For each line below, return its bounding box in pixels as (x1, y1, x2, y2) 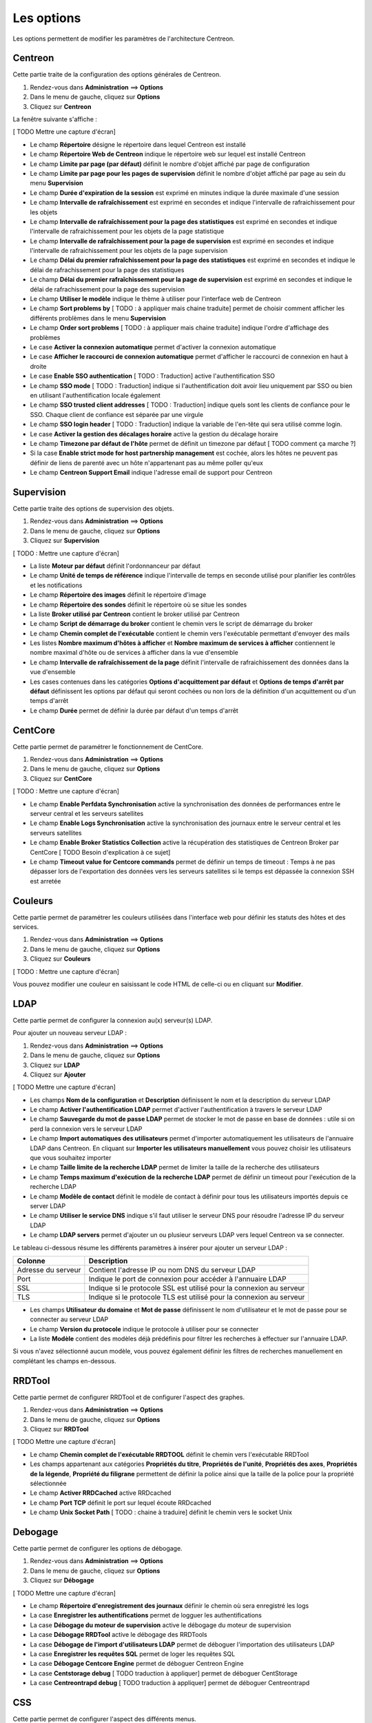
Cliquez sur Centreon (30, 102, 92, 110)
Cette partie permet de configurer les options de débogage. (12, 1544, 183, 1552)
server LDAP (30, 1201, 66, 1210)
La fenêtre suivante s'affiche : (12, 115, 98, 123)
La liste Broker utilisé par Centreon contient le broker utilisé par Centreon (30, 610, 240, 618)
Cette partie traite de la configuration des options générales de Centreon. (12, 70, 221, 79)
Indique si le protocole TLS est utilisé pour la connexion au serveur (88, 1292, 305, 1302)
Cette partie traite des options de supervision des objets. (12, 504, 174, 513)
